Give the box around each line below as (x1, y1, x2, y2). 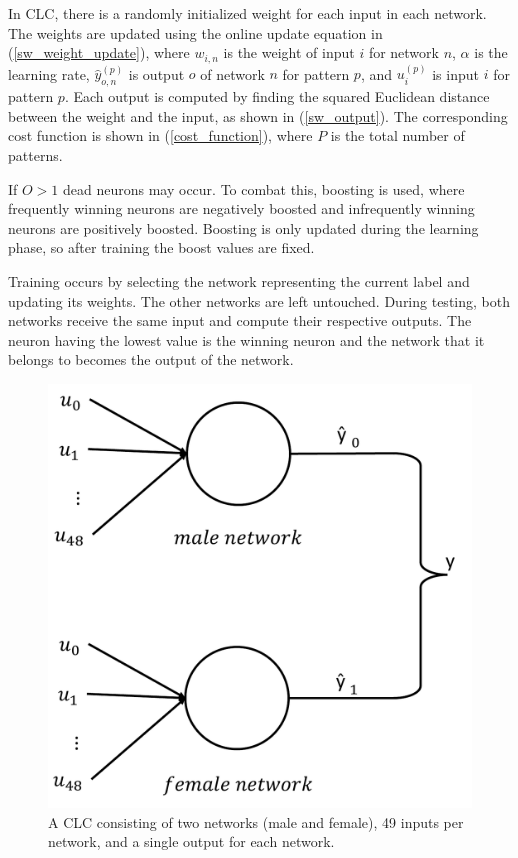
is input (432, 63, 479, 84)
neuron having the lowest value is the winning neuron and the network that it (8, 329, 485, 350)
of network (200, 63, 265, 84)
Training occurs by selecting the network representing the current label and (8, 271, 470, 291)
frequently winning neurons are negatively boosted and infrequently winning (8, 198, 475, 219)
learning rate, (8, 63, 90, 84)
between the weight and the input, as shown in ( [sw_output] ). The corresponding (8, 105, 508, 126)
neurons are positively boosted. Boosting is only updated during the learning (8, 217, 479, 238)
